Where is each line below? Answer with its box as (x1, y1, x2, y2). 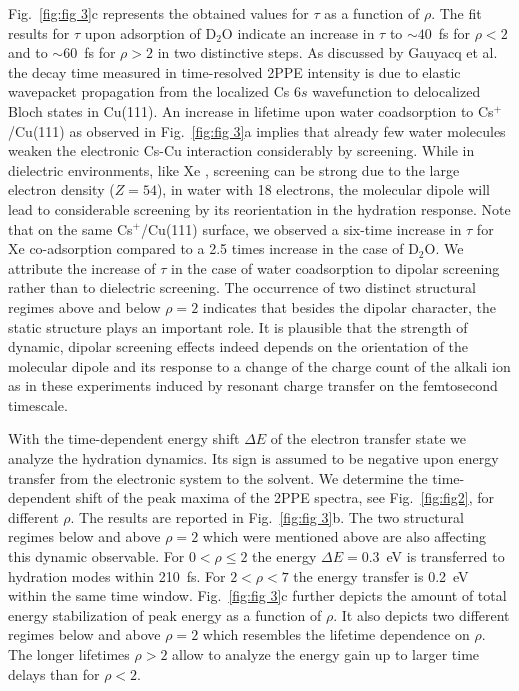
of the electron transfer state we (270, 428, 466, 449)
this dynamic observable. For (8, 546, 185, 567)
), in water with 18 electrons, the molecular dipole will (156, 179, 490, 200)
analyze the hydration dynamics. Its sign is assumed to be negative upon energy (8, 448, 499, 469)
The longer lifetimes (8, 644, 130, 664)
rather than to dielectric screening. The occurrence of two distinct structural (8, 277, 476, 298)
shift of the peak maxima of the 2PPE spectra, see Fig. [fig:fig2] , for (75, 487, 495, 508)
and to (8, 42, 48, 63)
